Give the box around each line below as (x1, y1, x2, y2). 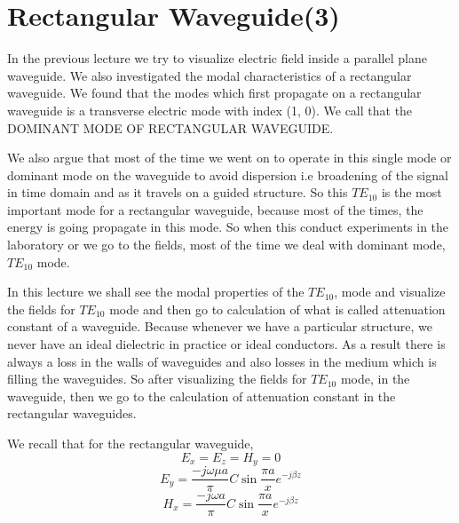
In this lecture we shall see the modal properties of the (7, 282, 305, 301)
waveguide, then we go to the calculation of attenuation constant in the (7, 386, 396, 405)
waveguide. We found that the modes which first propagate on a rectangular (7, 83, 422, 102)
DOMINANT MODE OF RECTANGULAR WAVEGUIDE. (7, 118, 334, 137)
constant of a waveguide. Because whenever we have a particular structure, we (7, 317, 432, 336)
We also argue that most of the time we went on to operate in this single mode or (7, 148, 452, 167)
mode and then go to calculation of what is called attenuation (109, 299, 446, 318)
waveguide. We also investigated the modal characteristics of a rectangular (7, 66, 412, 84)
